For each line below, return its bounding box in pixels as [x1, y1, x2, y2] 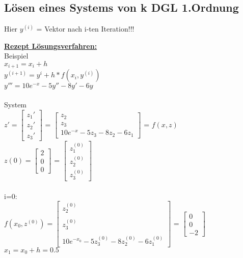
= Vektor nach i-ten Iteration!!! [36, 23, 134, 34]
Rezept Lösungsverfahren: [4, 40, 97, 51]
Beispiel [4, 50, 29, 61]
